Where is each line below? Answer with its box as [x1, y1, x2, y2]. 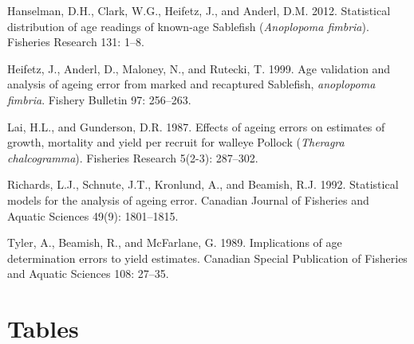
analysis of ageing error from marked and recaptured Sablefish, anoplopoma [7, 76, 376, 92]
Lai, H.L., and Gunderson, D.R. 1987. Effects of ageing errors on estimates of [7, 118, 385, 135]
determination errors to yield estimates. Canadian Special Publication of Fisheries [7, 249, 408, 266]
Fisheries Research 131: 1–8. [7, 33, 144, 50]
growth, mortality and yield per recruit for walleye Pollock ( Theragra [7, 134, 345, 150]
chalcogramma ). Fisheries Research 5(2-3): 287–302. [7, 149, 258, 166]
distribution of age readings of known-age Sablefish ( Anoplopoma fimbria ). [7, 18, 369, 34]
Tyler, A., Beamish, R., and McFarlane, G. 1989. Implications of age [7, 234, 342, 251]
